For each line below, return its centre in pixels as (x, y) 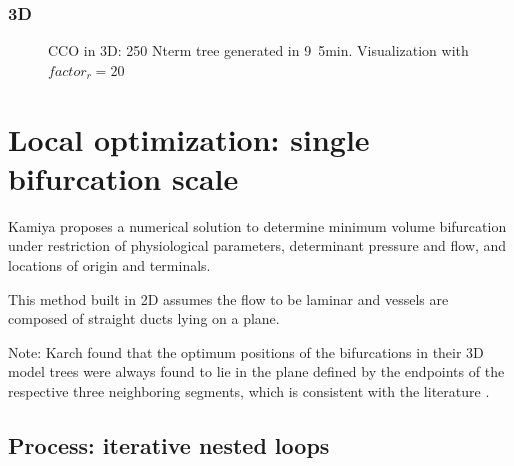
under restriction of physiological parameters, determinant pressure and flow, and (257, 245)
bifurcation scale (123, 177)
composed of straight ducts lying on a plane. (144, 318)
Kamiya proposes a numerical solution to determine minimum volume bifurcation (257, 225)
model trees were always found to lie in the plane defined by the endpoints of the (256, 371)
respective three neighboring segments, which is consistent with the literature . (249, 390)
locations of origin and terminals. (109, 264)
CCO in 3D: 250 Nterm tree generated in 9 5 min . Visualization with (258, 50)
